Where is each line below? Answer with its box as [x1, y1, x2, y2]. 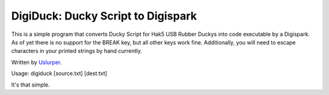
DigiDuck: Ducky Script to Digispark [11, 9, 197, 23]
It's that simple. [11, 81, 50, 88]
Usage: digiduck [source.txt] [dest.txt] [11, 70, 108, 77]
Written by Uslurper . [11, 58, 62, 66]
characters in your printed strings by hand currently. [11, 47, 143, 55]
